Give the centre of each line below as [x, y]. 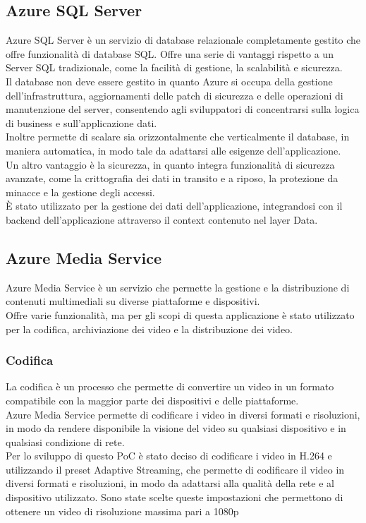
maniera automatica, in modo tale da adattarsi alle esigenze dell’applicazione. [173, 150]
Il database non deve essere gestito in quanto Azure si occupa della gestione [169, 81]
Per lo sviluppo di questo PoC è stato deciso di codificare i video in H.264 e [169, 456]
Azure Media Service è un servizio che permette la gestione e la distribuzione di [178, 287]
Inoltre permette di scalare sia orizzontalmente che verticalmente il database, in [178, 137]
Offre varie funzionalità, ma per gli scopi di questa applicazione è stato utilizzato [180, 314]
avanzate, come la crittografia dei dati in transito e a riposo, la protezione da [172, 178]
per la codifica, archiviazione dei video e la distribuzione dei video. [149, 329]
